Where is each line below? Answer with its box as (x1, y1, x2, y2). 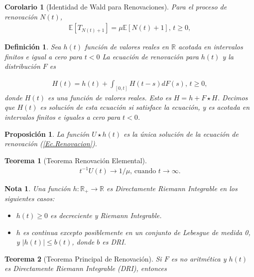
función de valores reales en (85, 41, 169, 52)
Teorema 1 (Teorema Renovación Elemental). (4, 155, 147, 165)
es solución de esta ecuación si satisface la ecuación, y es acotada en (40, 102, 250, 112)
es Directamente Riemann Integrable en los (106, 183, 238, 193)
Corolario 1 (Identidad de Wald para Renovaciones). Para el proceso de (4, 1, 227, 11)
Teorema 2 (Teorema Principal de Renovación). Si (4, 253, 162, 264)
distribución (4, 61, 40, 71)
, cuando (130, 167, 156, 175)
